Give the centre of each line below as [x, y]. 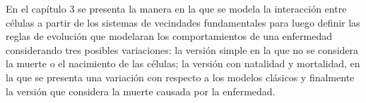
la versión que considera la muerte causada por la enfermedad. [141, 91]
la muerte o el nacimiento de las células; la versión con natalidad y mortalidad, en [183, 63]
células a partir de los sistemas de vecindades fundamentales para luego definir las [183, 22]
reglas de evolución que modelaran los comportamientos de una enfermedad [169, 36]
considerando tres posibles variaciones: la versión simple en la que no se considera [182, 49]
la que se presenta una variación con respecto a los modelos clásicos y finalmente [180, 77]
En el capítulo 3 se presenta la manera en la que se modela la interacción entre [176, 8]
